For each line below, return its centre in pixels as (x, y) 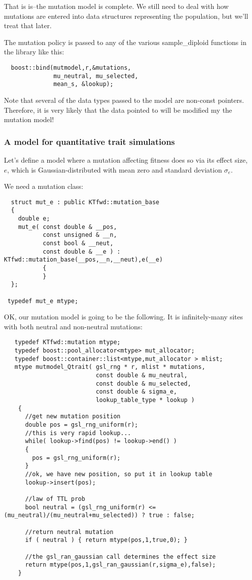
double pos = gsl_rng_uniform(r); (82, 425)
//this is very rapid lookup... (78, 433)
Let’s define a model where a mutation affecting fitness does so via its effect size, (126, 159)
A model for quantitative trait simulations (90, 141)
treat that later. (28, 25)
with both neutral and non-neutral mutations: (73, 326)
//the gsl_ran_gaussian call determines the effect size (120, 557)
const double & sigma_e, (136, 392)
